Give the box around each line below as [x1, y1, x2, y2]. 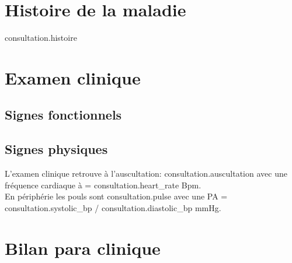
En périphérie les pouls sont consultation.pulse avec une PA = [5, 190, 228, 202]
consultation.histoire [5, 31, 77, 44]
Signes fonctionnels [5, 106, 122, 124]
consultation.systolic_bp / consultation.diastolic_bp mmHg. [5, 201, 221, 213]
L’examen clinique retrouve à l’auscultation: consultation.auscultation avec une [5, 167, 287, 180]
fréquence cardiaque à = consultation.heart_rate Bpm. [5, 178, 201, 191]
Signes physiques [5, 140, 108, 158]
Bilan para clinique [5, 236, 161, 260]
